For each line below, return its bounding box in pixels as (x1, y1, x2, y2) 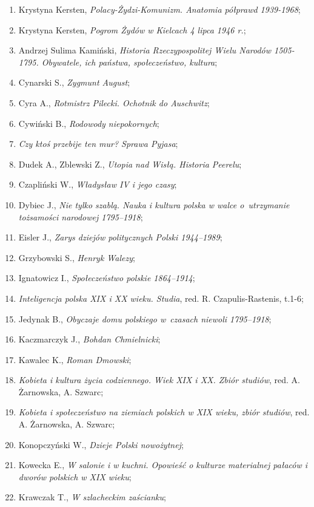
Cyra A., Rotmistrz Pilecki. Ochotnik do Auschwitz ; (18, 96, 210, 109)
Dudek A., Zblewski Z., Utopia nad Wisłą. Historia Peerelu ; (18, 157, 242, 170)
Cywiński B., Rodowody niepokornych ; (18, 117, 159, 129)
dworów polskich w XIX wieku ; (18, 470, 132, 483)
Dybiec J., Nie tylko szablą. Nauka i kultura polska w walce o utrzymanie (18, 198, 290, 211)
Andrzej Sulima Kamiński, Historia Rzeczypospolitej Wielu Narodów (18, 44, 272, 56)
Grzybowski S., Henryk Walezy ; (18, 251, 135, 264)
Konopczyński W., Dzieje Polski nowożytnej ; (18, 438, 184, 451)
